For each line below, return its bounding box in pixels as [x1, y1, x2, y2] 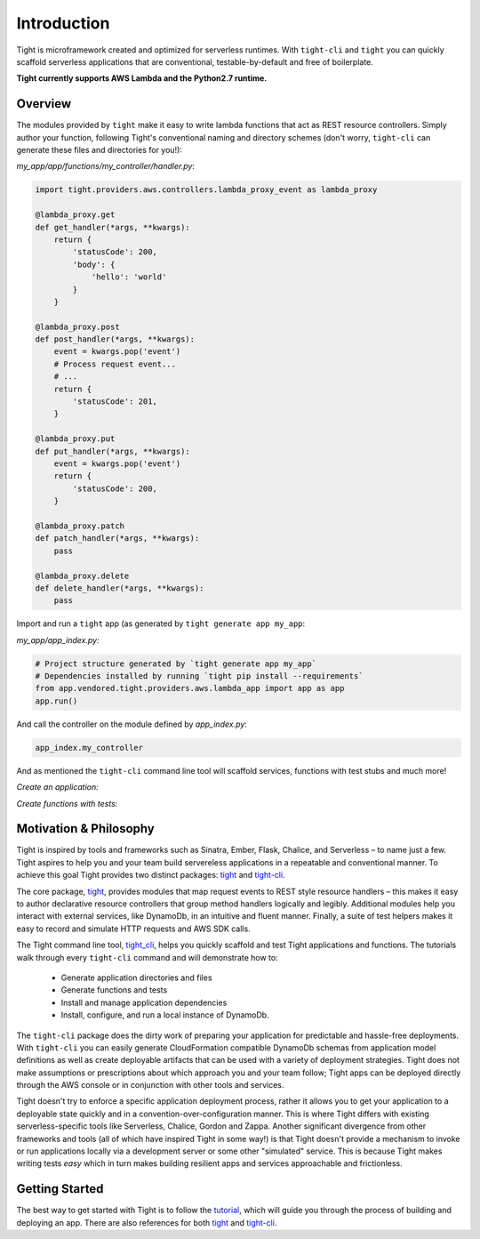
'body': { [72, 259, 116, 270]
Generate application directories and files [60, 972, 212, 983]
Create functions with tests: [16, 798, 118, 809]
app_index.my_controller [35, 743, 144, 752]
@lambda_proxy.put [35, 434, 116, 444]
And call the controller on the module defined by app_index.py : [16, 719, 248, 729]
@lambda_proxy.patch [35, 520, 124, 531]
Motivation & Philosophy [16, 821, 155, 836]
